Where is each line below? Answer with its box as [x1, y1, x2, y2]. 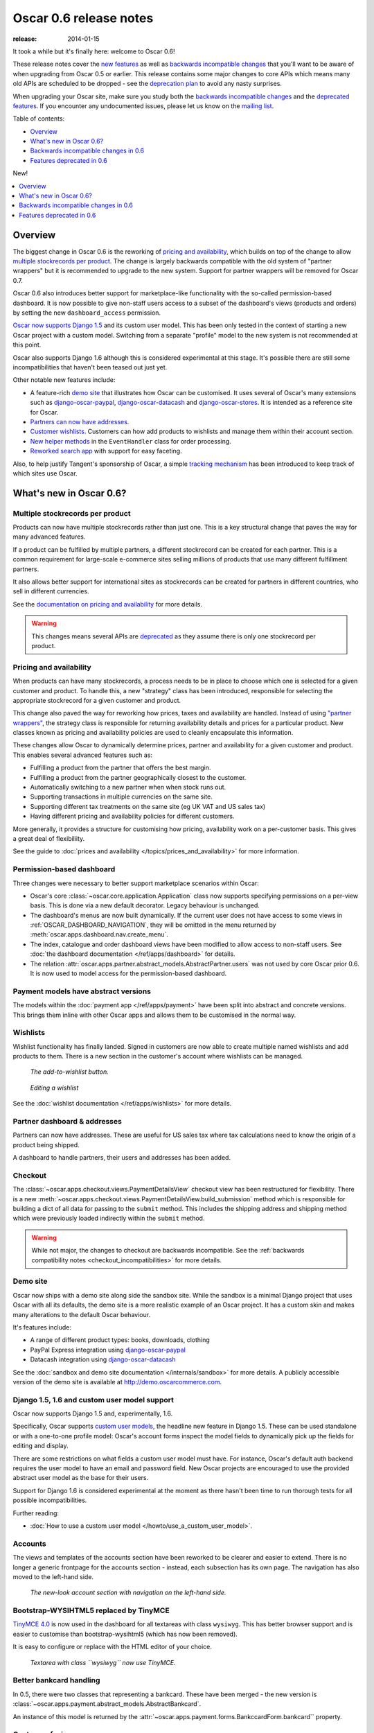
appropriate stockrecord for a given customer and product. [12, 696, 181, 704]
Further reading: [12, 1508, 59, 1517]
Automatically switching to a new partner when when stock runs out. [30, 783, 226, 792]
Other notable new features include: [12, 376, 116, 384]
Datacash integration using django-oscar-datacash [30, 1355, 176, 1364]
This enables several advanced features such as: [12, 751, 152, 759]
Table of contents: [12, 114, 65, 123]
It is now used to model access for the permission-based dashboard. [30, 969, 227, 977]
